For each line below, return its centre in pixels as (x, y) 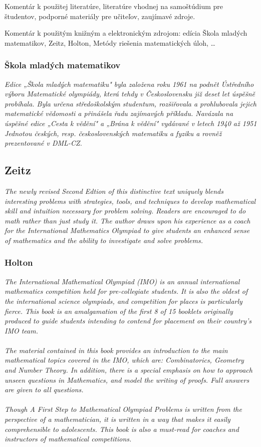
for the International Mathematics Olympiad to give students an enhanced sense (127, 230)
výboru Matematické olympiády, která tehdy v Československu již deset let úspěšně (130, 94)
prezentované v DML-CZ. (43, 143)
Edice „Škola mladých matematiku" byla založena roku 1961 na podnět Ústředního (129, 84)
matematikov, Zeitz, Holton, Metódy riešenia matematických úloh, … (110, 42)
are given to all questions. (44, 389)
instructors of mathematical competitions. (68, 439)
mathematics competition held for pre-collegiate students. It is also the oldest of (126, 291)
